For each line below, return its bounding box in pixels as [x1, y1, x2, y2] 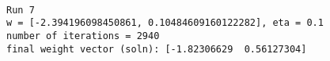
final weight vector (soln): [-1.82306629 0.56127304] [6, 43, 307, 55]
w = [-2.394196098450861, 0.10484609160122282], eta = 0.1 [6, 17, 324, 29]
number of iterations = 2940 [6, 30, 160, 41]
